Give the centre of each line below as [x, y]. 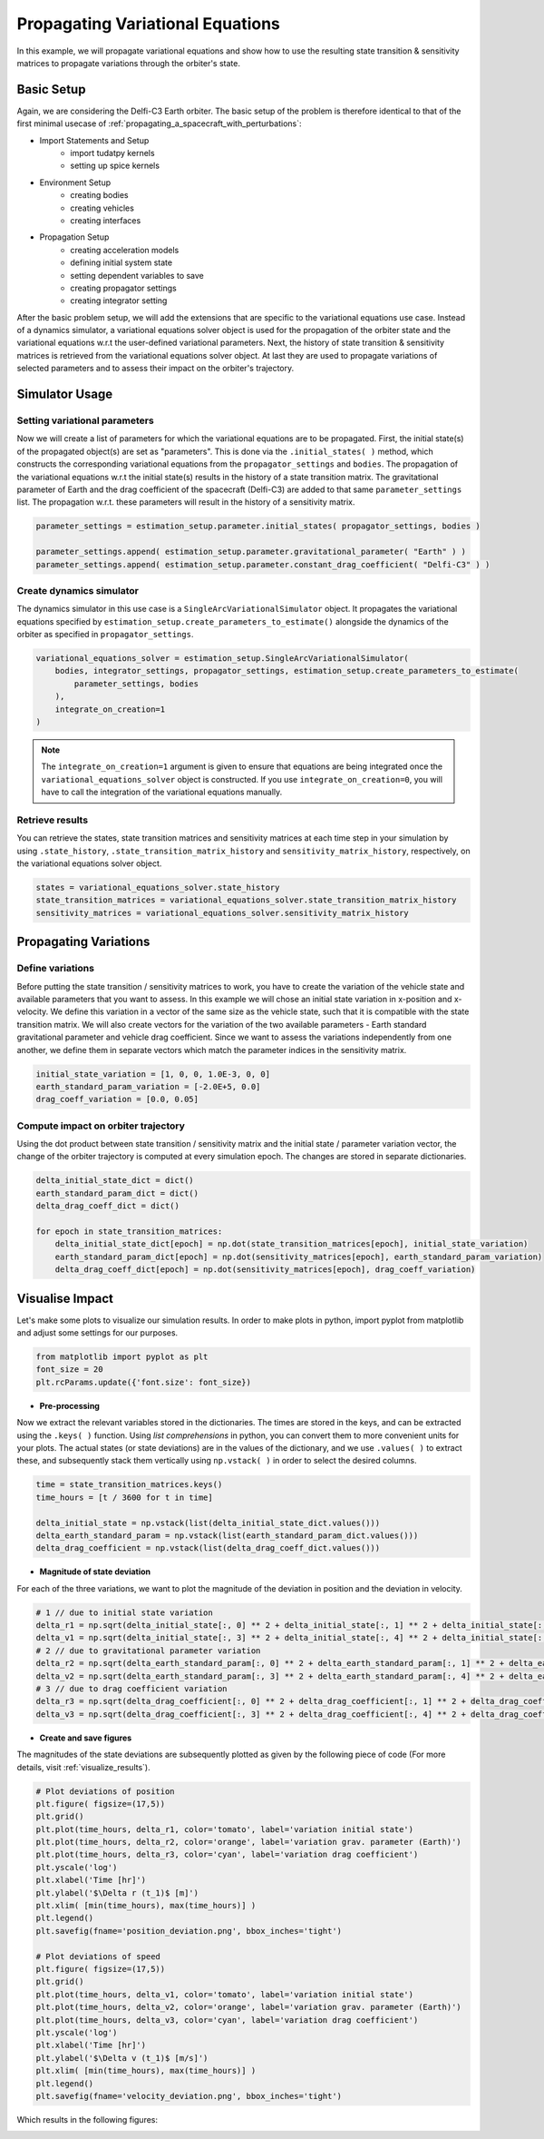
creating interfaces [106, 220]
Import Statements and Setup [94, 140]
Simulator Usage [65, 394]
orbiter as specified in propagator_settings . [105, 635]
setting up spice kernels [115, 166]
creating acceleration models [125, 250]
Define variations [56, 969]
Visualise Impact [65, 1298]
